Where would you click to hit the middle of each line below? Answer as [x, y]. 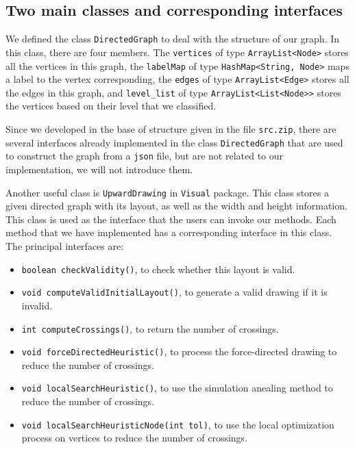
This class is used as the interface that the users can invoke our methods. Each [171, 219]
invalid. [37, 305]
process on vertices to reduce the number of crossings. [135, 438]
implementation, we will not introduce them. [99, 169]
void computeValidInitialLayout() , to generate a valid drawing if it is [174, 292]
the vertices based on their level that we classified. [111, 106]
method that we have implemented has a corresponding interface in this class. [169, 232]
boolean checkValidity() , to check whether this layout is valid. [158, 269]
